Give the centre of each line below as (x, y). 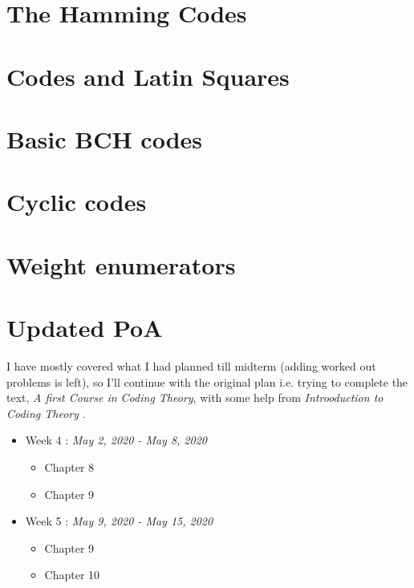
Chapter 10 (72, 575)
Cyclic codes (77, 202)
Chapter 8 (69, 466)
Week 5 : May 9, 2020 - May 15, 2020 (119, 521)
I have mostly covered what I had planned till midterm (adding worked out (191, 366)
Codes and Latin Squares (148, 76)
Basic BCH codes (104, 138)
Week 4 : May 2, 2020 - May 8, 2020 (116, 440)
